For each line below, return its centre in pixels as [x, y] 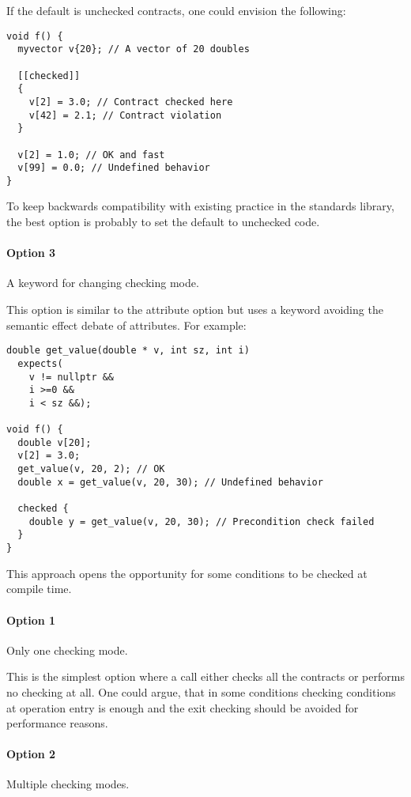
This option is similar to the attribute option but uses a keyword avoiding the [195, 310]
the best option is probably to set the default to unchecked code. [163, 222]
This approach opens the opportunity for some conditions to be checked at [187, 573]
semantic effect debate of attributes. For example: [126, 325]
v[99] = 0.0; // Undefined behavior [114, 168]
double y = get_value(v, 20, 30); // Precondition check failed [202, 521]
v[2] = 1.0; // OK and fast [91, 155]
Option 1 [31, 619]
